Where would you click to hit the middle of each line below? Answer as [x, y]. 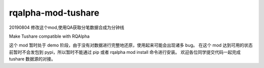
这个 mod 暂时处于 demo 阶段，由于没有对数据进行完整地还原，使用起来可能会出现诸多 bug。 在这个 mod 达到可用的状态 [131, 45]
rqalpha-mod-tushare [54, 13]
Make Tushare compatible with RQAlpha [49, 36]
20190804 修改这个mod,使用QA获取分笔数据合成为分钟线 [67, 27]
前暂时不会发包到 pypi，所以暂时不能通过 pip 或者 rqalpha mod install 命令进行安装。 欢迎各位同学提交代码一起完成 [125, 52]
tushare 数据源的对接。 [32, 59]
